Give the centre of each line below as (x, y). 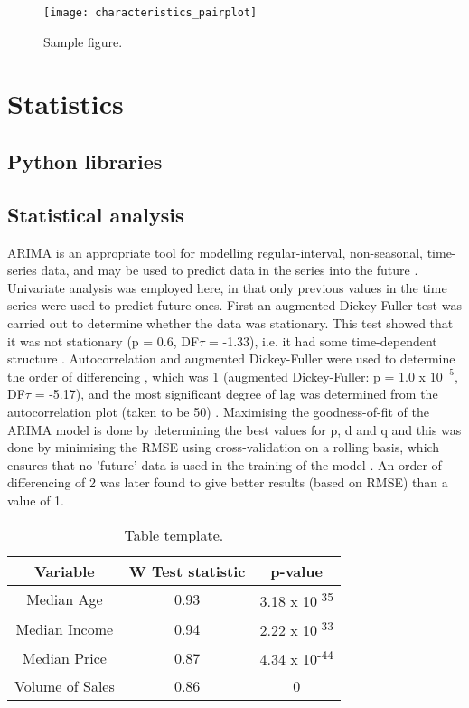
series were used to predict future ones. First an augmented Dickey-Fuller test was (234, 305)
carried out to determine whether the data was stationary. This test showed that (230, 322)
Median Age (65, 599)
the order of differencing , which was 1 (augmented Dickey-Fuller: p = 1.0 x (217, 376)
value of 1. (36, 500)
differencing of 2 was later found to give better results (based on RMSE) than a (228, 482)
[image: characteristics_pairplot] (150, 13)
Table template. (174, 534)
